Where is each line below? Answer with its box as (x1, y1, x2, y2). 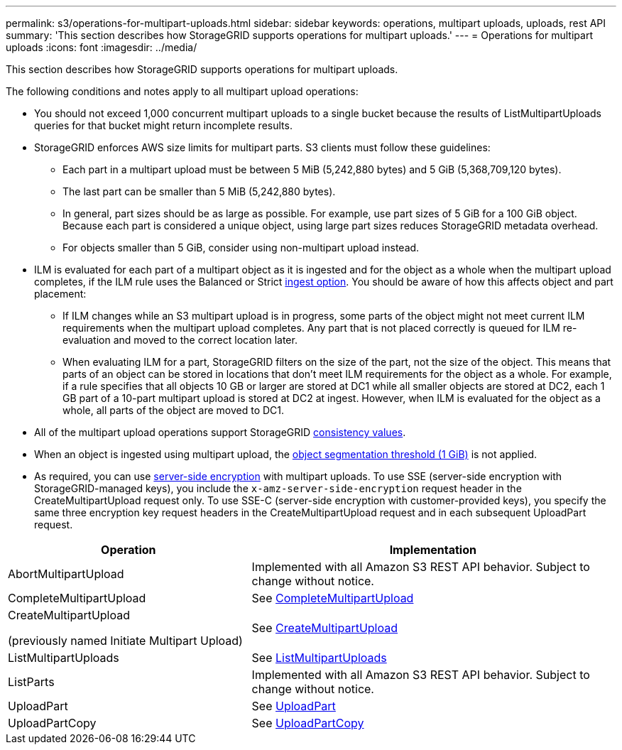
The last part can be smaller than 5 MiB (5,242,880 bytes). (62, 185, 336, 197)
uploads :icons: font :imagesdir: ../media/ (6, 41, 197, 53)
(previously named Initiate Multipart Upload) (8, 634, 243, 648)
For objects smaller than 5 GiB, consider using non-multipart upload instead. (62, 241, 420, 254)
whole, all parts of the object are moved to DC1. (62, 404, 285, 416)
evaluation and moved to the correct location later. (62, 334, 298, 346)
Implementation (389, 543, 476, 557)
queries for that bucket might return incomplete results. (34, 119, 293, 131)
